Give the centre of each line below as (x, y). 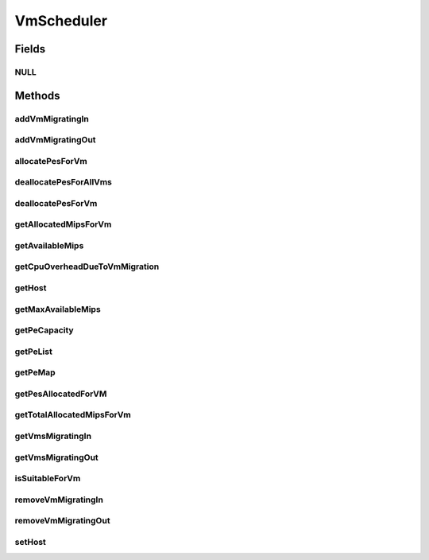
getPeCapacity (44, 330)
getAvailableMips (49, 245)
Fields (30, 49)
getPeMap (35, 372)
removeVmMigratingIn (59, 500)
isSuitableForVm (48, 479)
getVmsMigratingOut (56, 457)
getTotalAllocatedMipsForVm (73, 415)
